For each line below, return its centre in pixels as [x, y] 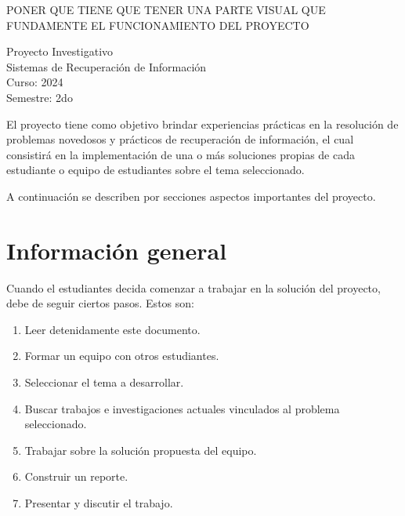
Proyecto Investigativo [60, 51]
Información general [117, 250]
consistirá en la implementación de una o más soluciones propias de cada [181, 154]
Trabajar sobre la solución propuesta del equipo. [141, 450]
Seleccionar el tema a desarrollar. [104, 382]
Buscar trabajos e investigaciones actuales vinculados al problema [182, 408]
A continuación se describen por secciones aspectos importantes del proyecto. [191, 196]
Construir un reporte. [76, 476]
